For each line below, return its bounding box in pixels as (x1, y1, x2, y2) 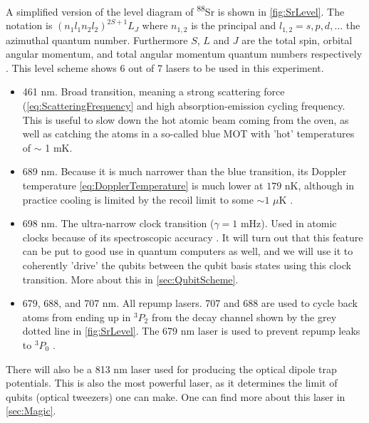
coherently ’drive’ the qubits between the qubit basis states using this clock (22, 258, 351, 273)
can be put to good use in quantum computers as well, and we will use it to (22, 244, 353, 258)
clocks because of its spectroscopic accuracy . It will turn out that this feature (22, 229, 363, 244)
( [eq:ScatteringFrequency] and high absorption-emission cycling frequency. (22, 98, 345, 113)
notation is (6, 18, 53, 33)
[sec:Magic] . (6, 403, 56, 418)
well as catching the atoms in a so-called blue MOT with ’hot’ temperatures (22, 126, 355, 141)
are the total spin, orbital (241, 32, 353, 47)
